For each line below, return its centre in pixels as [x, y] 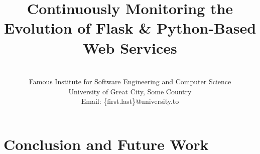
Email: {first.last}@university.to [130, 101]
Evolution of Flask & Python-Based [130, 28]
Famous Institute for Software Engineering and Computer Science [130, 82]
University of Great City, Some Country [130, 91]
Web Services [130, 47]
